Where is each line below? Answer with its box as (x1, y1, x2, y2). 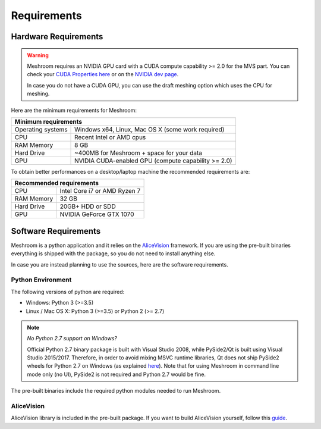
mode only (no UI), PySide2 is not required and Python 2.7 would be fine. (27, 371, 206, 378)
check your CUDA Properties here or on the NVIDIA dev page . (27, 71, 179, 78)
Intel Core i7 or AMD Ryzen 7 (59, 187, 141, 195)
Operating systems (14, 125, 68, 133)
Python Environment (11, 275, 72, 284)
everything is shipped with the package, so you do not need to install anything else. (11, 250, 216, 257)
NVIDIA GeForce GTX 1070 (59, 210, 134, 218)
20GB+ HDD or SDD (59, 202, 116, 211)
